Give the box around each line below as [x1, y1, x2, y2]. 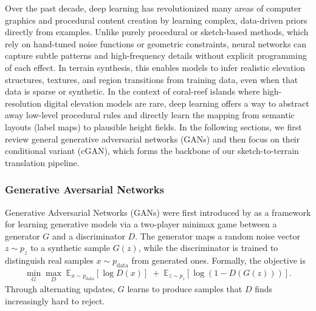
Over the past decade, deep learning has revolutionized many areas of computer [5, 2, 301, 14]
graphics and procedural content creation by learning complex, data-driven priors [5, 13, 307, 26]
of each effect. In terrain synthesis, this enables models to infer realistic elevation [5, 61, 306, 73]
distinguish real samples [5, 254, 94, 267]
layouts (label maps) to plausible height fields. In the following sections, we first [5, 120, 302, 133]
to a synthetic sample [30, 241, 110, 254]
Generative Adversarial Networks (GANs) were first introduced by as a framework [5, 206, 311, 218]
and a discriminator [52, 229, 125, 242]
